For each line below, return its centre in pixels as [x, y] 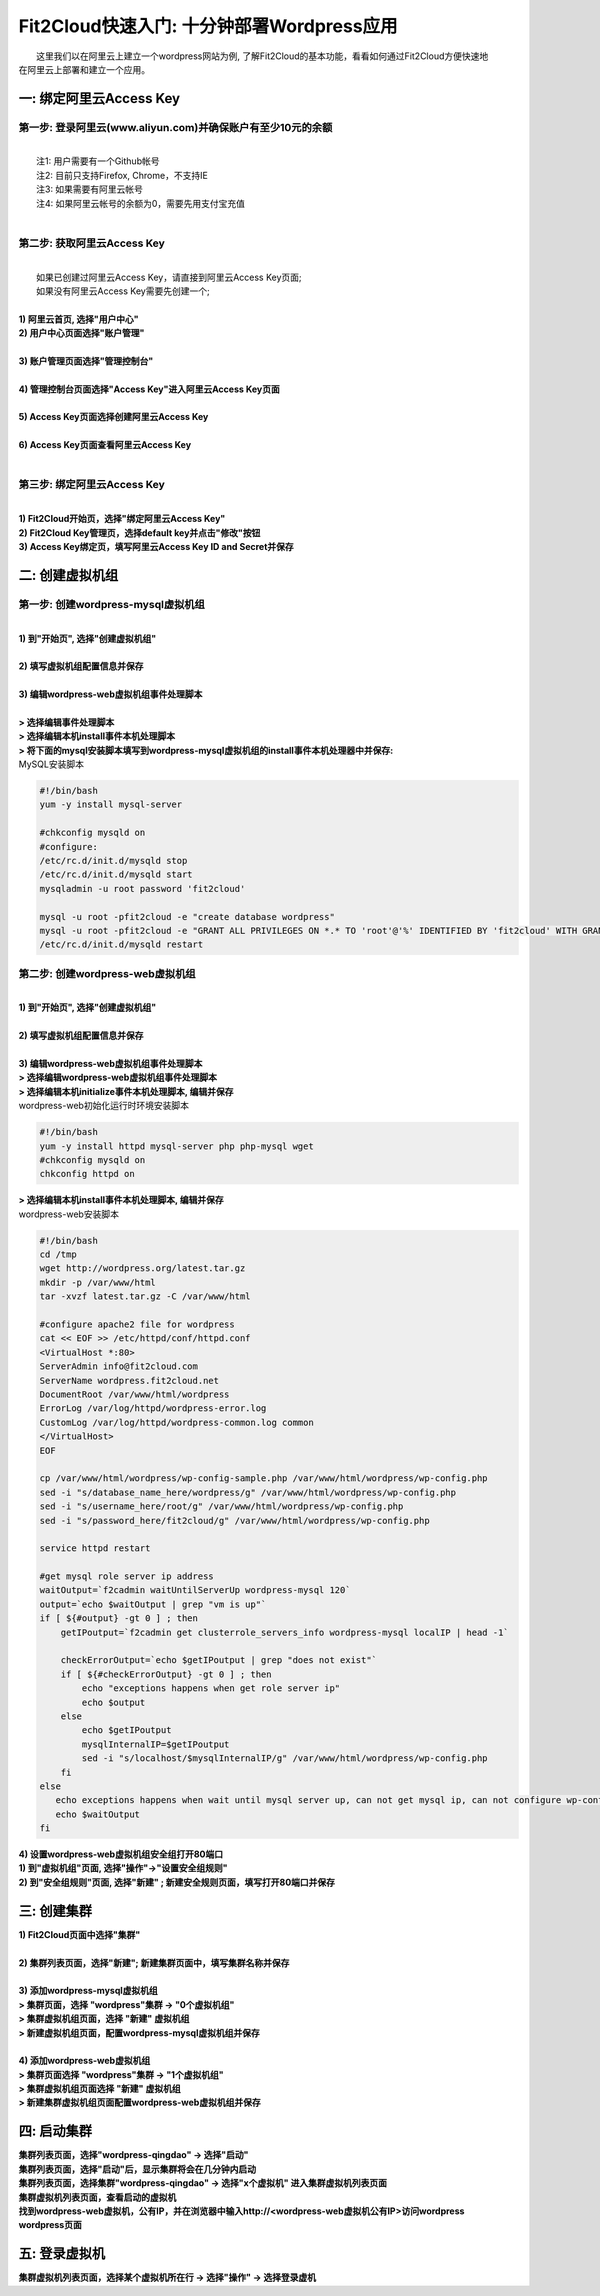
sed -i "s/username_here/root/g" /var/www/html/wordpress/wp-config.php [221, 1506]
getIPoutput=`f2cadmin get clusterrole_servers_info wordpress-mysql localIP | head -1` [284, 1632]
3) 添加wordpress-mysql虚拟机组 [88, 1991]
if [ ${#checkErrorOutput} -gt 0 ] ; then [166, 1674]
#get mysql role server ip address [126, 1576]
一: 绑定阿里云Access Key [99, 98]
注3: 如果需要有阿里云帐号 [90, 189]
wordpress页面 [50, 2225]
